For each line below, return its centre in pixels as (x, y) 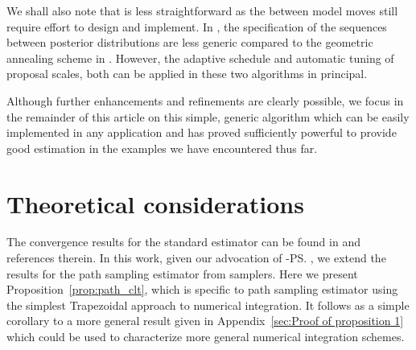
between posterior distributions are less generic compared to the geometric (190, 42)
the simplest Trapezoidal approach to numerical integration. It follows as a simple (208, 305)
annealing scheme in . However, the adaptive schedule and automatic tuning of (200, 58)
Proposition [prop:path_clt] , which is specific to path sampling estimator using (202, 289)
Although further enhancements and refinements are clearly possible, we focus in (205, 100)
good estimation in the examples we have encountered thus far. (162, 148)
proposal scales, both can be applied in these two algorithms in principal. (187, 74)
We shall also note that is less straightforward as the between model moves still (202, 10)
